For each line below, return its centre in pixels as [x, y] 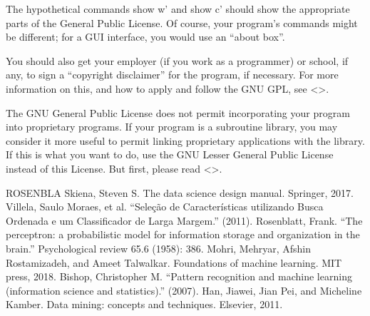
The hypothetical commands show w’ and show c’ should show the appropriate [178, 9]
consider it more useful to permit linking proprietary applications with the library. [185, 140]
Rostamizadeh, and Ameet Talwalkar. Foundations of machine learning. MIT [174, 262]
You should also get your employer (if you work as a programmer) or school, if [177, 60]
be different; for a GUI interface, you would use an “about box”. [145, 37]
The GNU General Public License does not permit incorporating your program [178, 112]
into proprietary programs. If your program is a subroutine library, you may [172, 127]
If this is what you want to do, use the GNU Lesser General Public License [170, 154]
